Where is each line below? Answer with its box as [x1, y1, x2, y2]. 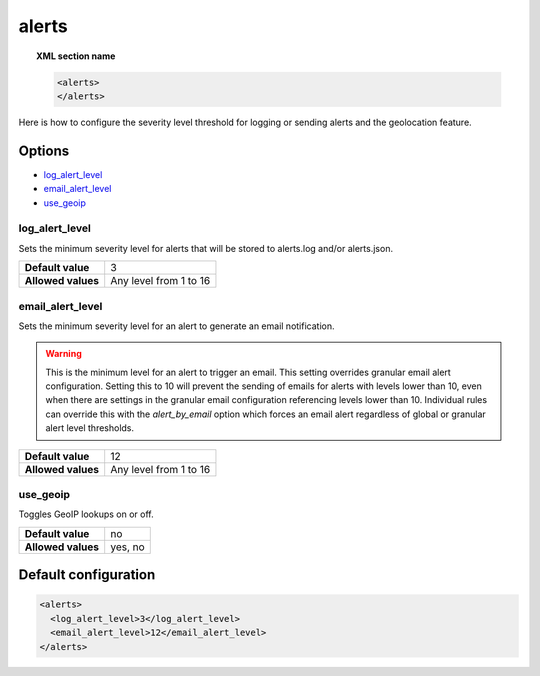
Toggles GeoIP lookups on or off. [18, 508, 154, 520]
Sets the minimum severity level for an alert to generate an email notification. [18, 320, 335, 332]
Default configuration [18, 566, 156, 584]
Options [18, 142, 70, 159]
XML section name [36, 50, 116, 62]
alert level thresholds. [45, 422, 135, 434]
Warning [45, 348, 82, 360]
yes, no [110, 540, 145, 554]
